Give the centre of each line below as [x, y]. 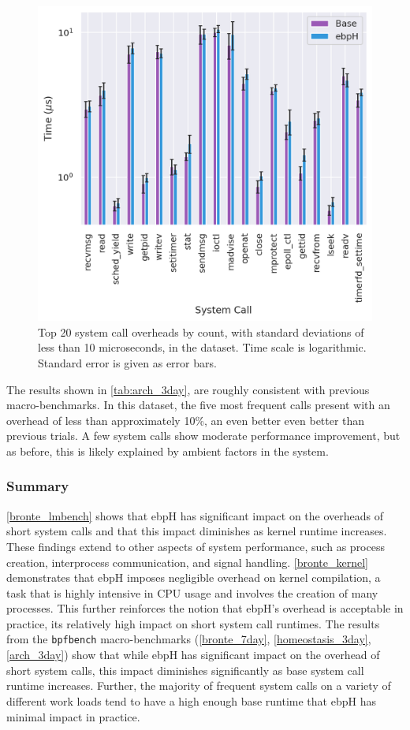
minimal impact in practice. [73, 716]
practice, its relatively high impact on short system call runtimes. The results [193, 623]
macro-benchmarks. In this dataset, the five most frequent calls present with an [198, 405]
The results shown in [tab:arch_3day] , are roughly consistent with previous [188, 389]
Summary [38, 486]
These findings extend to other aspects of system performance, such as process [196, 546]
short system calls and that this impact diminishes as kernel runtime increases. [197, 531]
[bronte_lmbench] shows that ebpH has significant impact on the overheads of [195, 515]
